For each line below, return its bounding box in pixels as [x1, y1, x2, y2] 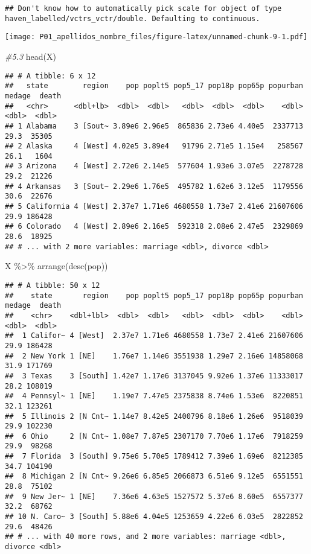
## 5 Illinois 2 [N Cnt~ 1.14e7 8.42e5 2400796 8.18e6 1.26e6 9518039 [5, 412, 303, 421]
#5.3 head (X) [5, 49, 56, 62]
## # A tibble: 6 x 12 [5, 71, 96, 80]
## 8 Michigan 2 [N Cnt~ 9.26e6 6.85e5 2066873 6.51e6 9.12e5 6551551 [5, 472, 303, 481]
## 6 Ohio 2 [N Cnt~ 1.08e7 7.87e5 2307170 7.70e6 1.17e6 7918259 [5, 431, 303, 441]
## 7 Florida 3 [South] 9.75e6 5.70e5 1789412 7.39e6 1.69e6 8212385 [5, 452, 303, 461]
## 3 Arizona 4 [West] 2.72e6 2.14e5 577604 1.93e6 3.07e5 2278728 [5, 162, 303, 171]
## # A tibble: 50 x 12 [5, 281, 100, 290]
